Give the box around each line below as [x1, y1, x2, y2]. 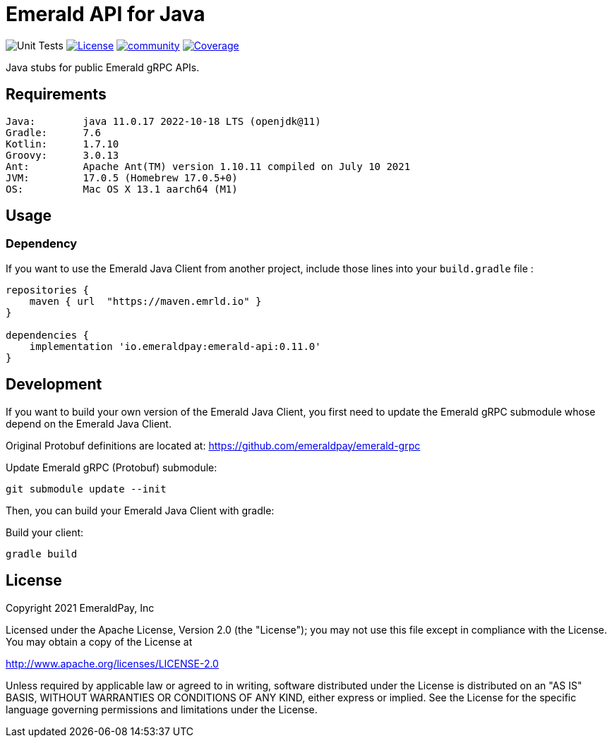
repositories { [6, 284, 90, 296]
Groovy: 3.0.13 [6, 149, 119, 161]
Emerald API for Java [6, 2, 205, 26]
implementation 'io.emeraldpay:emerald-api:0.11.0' [29, 340, 321, 352]
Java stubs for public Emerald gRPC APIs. [6, 61, 200, 73]
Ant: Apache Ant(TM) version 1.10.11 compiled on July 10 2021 [6, 160, 411, 172]
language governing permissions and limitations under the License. [6, 703, 318, 715]
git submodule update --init [6, 483, 167, 495]
